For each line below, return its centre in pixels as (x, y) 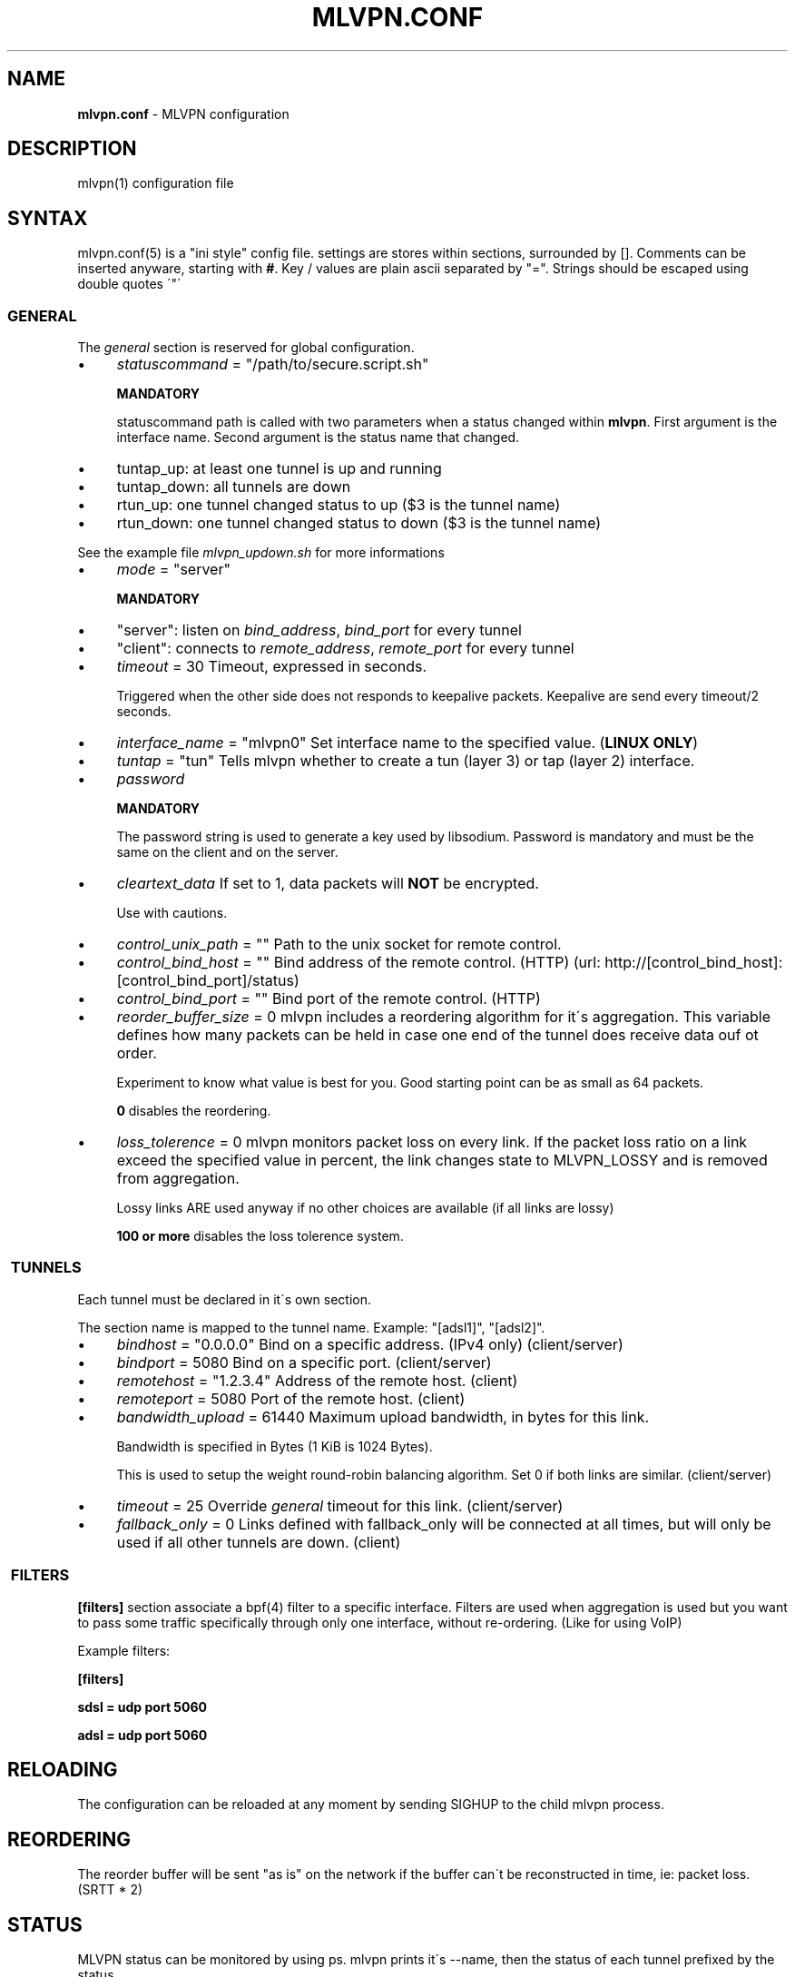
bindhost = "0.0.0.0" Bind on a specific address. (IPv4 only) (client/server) (370, 1344)
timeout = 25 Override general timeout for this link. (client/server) (340, 1505)
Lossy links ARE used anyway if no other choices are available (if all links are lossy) (365, 1208)
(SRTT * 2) (110, 1890)
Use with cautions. (172, 913)
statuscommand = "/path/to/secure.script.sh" (273, 364)
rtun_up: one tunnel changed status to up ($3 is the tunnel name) (339, 505)
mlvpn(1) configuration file (156, 183)
